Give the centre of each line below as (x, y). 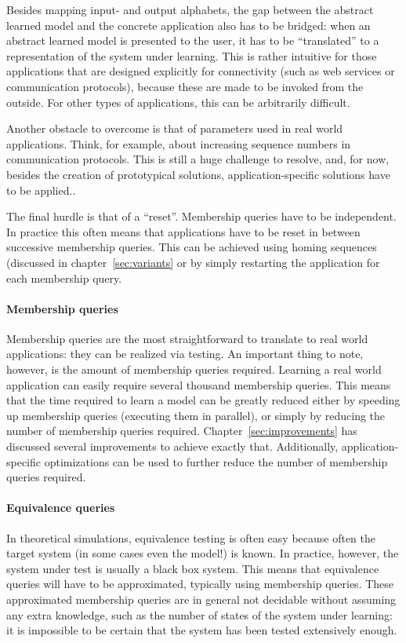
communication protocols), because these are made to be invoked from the (185, 86)
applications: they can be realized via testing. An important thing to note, (185, 354)
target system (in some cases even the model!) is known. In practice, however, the (203, 553)
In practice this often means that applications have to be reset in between (183, 231)
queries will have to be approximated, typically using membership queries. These (200, 584)
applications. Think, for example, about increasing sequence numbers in (179, 143)
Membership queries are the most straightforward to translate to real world (187, 338)
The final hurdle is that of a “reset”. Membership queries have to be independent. (201, 216)
